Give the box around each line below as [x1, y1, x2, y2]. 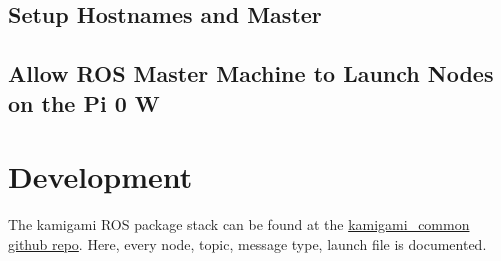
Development [8, 156, 193, 197]
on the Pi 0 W [8, 87, 160, 118]
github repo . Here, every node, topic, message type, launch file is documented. [8, 233, 487, 254]
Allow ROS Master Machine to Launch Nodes [8, 58, 494, 89]
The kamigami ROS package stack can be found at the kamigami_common [8, 214, 470, 235]
